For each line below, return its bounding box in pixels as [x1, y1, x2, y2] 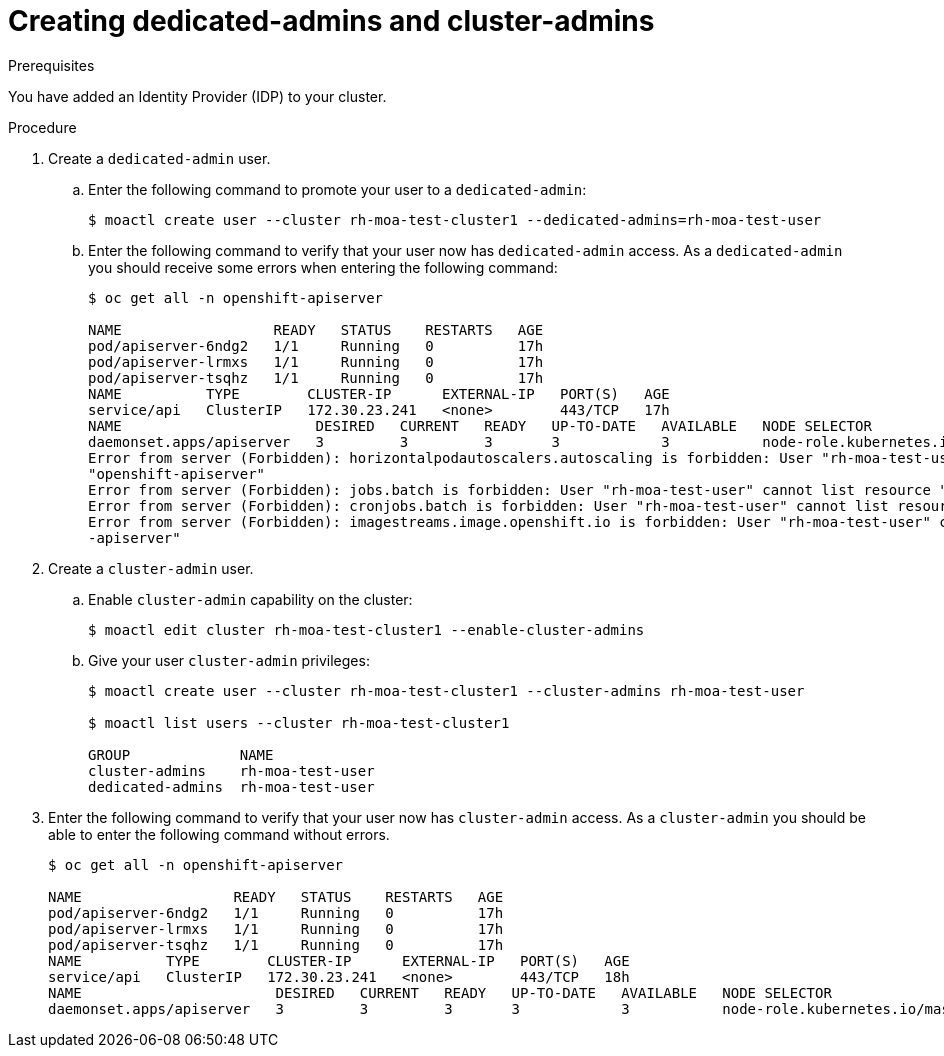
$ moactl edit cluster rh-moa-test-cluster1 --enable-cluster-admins [88, 621, 645, 638]
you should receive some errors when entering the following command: [88, 258, 558, 276]
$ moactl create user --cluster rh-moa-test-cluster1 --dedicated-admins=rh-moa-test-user [88, 211, 822, 228]
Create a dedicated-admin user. [48, 149, 271, 167]
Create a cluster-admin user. [48, 559, 254, 577]
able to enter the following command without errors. [48, 825, 390, 843]
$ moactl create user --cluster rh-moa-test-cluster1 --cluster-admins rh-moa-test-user [88, 682, 805, 699]
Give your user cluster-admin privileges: [88, 651, 370, 669]
